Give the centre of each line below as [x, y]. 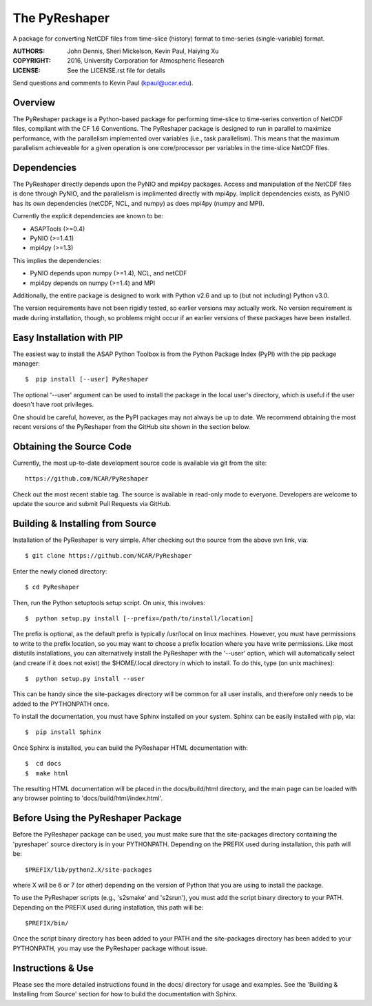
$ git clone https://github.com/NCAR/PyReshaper [108, 556]
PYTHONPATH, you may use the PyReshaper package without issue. [110, 948]
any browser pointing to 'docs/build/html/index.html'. [88, 798]
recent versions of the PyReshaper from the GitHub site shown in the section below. [132, 427]
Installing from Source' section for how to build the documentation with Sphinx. [125, 994]
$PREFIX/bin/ [47, 923]
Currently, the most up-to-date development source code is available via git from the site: [140, 463]
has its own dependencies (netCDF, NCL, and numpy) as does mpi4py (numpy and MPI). [138, 203]
